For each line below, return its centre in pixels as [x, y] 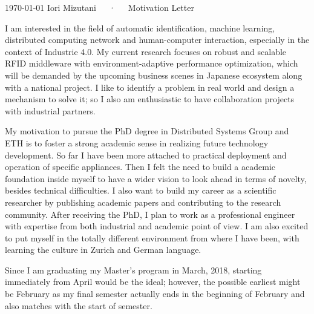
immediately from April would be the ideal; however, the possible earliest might [153, 282]
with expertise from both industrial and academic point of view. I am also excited [157, 226]
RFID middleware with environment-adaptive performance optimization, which [152, 63]
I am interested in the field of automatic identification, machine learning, [140, 28]
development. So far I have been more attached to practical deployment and [146, 155]
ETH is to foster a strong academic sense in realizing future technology [137, 142]
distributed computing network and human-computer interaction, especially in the [157, 40]
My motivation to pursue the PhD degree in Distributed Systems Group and [147, 131]
